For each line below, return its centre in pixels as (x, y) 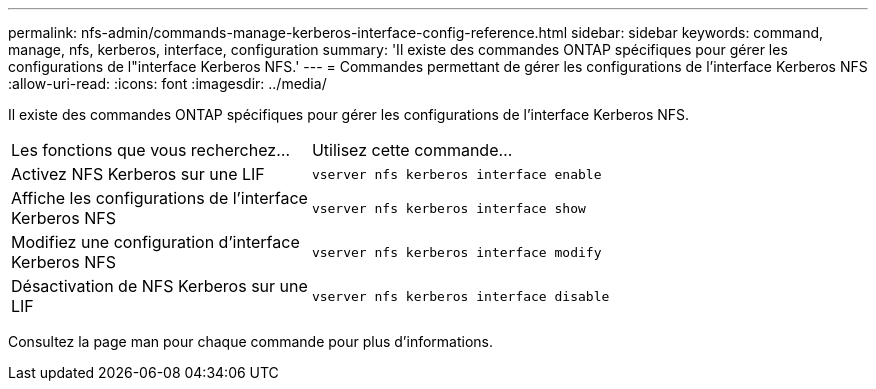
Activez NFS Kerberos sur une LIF (138, 174)
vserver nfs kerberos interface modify (456, 252)
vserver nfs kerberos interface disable (460, 296)
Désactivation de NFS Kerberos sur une (159, 286)
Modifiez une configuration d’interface (155, 242)
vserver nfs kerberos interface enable (456, 174)
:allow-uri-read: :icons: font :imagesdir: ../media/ (167, 83)
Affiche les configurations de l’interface (159, 198)
